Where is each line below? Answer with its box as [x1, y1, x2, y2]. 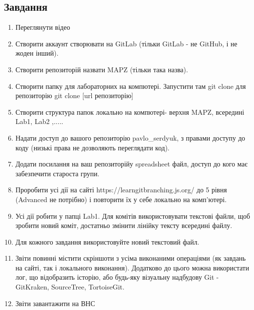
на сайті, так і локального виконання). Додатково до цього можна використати [15, 262, 249, 272]
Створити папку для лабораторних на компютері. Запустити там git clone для [15, 81, 246, 91]
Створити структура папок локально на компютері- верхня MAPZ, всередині [15, 106, 244, 117]
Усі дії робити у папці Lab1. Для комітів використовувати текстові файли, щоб [15, 210, 250, 221]
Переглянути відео [15, 22, 70, 32]
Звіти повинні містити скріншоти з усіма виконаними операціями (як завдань [15, 253, 246, 263]
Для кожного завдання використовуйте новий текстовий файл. [15, 236, 199, 247]
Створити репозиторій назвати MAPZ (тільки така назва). [15, 64, 188, 74]
